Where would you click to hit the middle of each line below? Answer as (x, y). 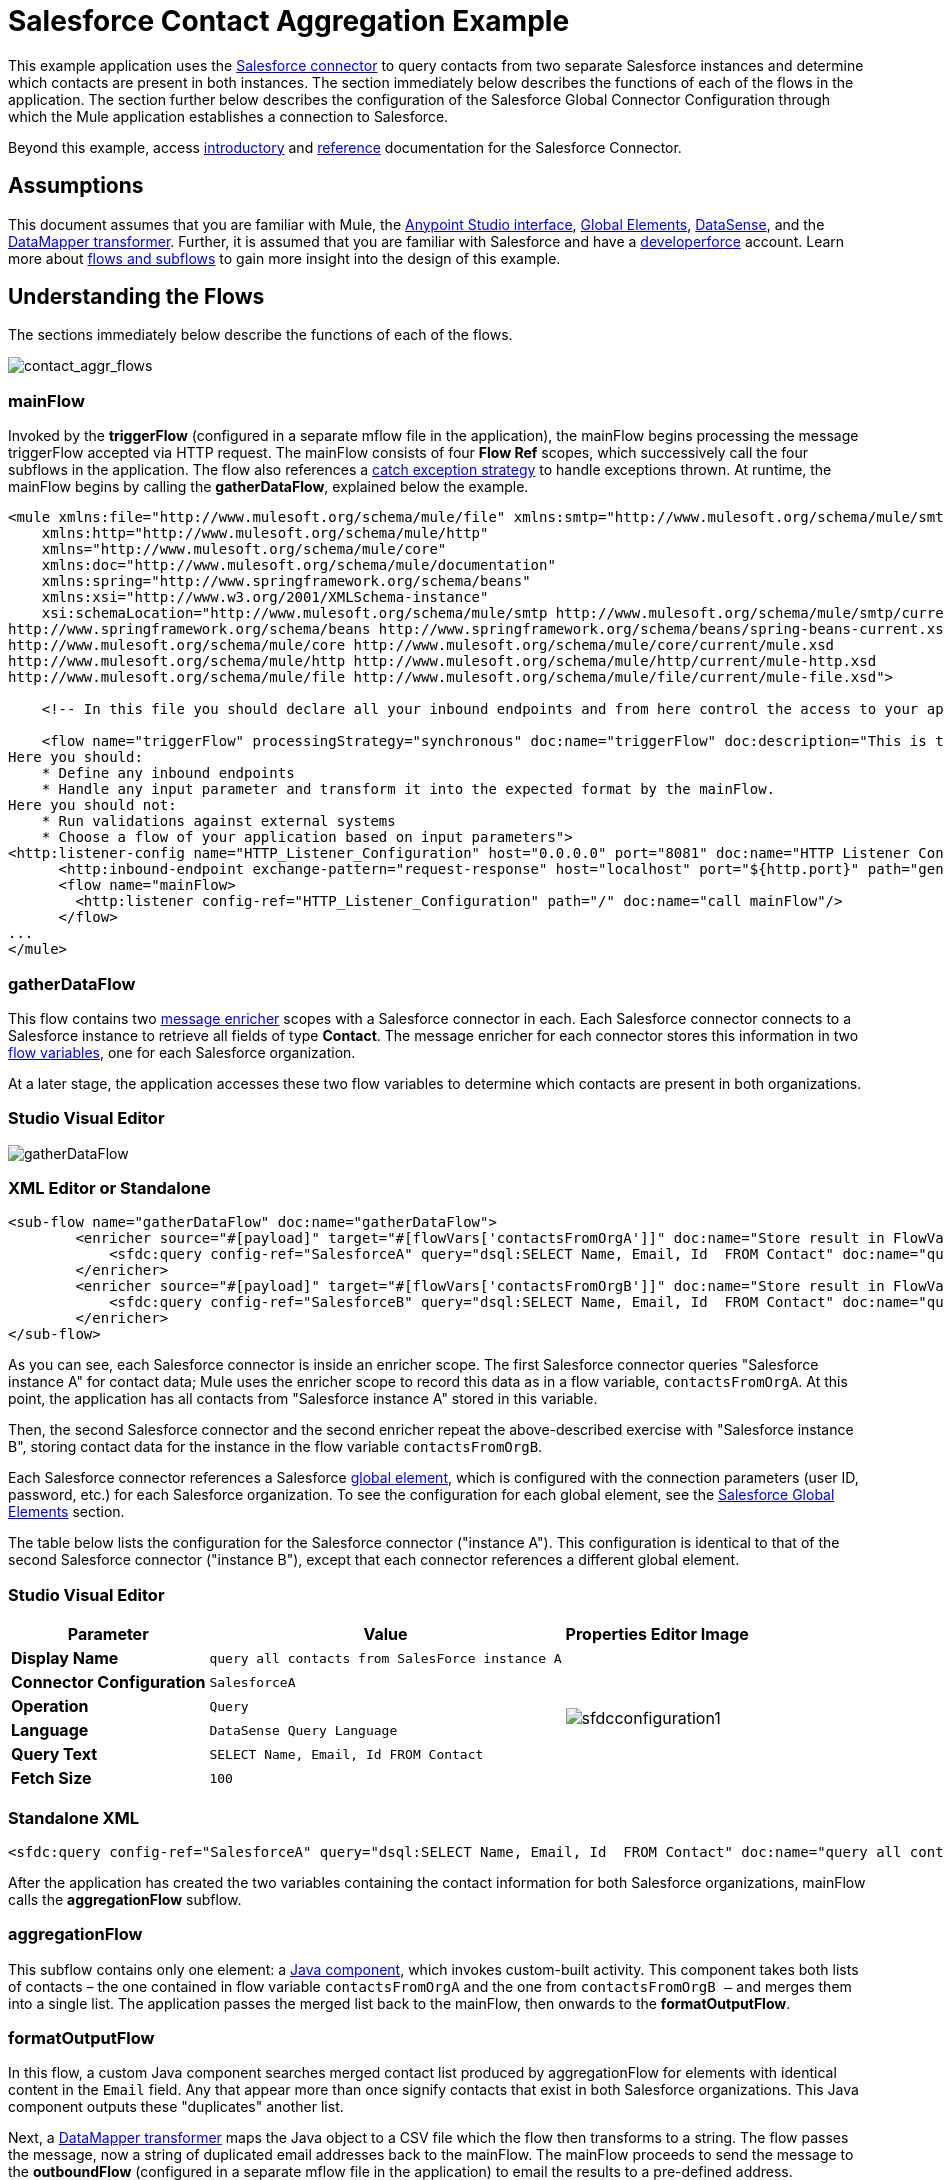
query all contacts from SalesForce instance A (385, 1658)
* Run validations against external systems (218, 821)
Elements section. (66, 1512)
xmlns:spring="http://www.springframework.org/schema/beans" (286, 581)
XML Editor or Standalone (109, 1188)
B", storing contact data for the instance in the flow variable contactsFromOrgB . (275, 1447)
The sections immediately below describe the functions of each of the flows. (260, 335)
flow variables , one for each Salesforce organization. (182, 1052)
